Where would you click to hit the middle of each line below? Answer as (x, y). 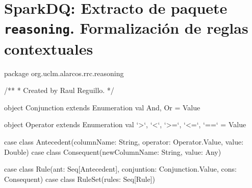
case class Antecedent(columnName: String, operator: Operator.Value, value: (124, 142)
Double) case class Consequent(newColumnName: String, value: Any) (113, 151)
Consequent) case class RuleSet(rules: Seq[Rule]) (80, 179)
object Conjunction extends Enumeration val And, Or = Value (102, 107)
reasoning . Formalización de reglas (126, 28)
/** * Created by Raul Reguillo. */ (59, 90)
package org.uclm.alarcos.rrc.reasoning (64, 73)
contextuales (49, 48)
